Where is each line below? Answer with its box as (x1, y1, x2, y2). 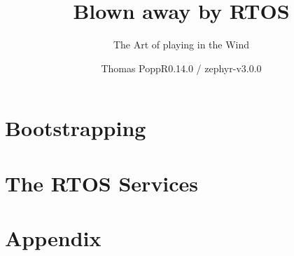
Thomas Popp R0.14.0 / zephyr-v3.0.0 (101, 60, 262, 75)
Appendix (5, 224, 101, 252)
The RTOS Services (5, 168, 199, 197)
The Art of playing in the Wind (113, 37, 250, 52)
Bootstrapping (5, 114, 146, 142)
